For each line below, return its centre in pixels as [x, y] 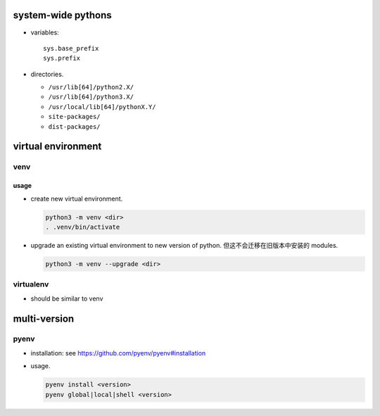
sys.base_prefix [71, 48]
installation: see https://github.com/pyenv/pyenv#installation [118, 353]
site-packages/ [75, 117]
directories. [47, 74]
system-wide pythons [62, 15]
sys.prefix [62, 58]
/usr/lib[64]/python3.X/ [91, 97]
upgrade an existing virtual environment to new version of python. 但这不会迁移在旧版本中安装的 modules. [184, 245]
